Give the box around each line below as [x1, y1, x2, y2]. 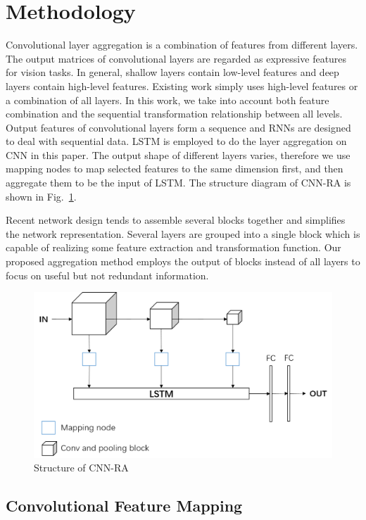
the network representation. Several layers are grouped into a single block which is [6, 226, 360, 241]
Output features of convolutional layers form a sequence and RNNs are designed [6, 120, 351, 134]
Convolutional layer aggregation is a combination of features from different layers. [6, 37, 358, 52]
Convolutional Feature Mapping [6, 495, 243, 516]
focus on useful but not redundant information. [6, 267, 209, 282]
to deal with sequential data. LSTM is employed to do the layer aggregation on [6, 134, 347, 148]
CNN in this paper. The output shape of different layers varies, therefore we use [6, 147, 351, 162]
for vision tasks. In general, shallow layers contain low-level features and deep [6, 65, 339, 80]
